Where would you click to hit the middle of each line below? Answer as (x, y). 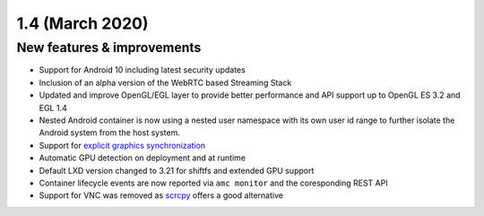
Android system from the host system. (110, 133)
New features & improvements (109, 48)
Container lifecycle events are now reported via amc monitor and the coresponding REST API (214, 183)
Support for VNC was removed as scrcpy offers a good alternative (161, 195)
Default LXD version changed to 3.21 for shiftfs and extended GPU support (177, 170)
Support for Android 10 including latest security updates (142, 70)
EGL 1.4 (53, 108)
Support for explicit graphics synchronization (122, 145)
